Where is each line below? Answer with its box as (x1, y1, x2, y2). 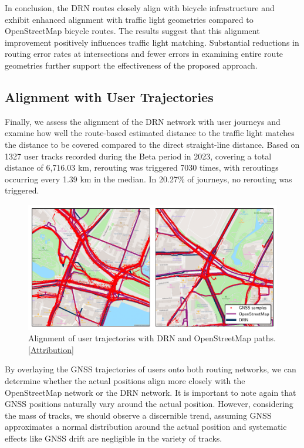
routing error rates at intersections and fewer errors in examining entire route (5, 47, 283, 60)
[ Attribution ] (28, 343, 74, 355)
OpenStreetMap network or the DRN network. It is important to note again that (5, 386, 296, 398)
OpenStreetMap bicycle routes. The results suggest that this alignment (5, 25, 260, 37)
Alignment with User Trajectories (5, 87, 214, 106)
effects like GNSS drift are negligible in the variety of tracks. (5, 432, 222, 444)
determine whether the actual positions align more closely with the (5, 375, 245, 387)
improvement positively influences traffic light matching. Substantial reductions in (5, 36, 299, 48)
